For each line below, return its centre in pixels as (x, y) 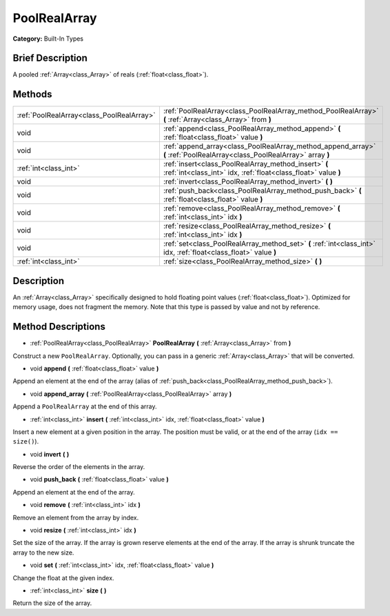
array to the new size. (43, 553)
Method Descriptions (59, 327)
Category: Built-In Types (48, 39)
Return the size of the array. (52, 603)
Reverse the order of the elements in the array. (79, 467)
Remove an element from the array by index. (76, 517)
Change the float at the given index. (63, 578)
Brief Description (50, 58)
